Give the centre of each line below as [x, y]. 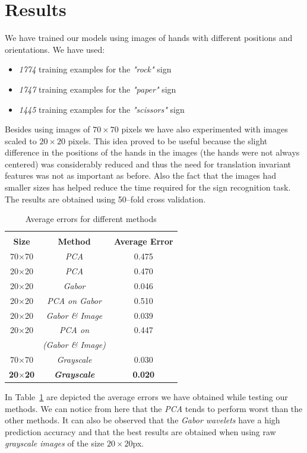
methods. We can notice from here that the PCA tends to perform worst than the [154, 408]
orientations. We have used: [55, 49]
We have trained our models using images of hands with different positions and [149, 38]
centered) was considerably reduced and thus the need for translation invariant [148, 164]
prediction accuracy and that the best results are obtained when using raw [140, 431]
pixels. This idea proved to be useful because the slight [168, 140]
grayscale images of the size [55, 443]
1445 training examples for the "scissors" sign [102, 109]
